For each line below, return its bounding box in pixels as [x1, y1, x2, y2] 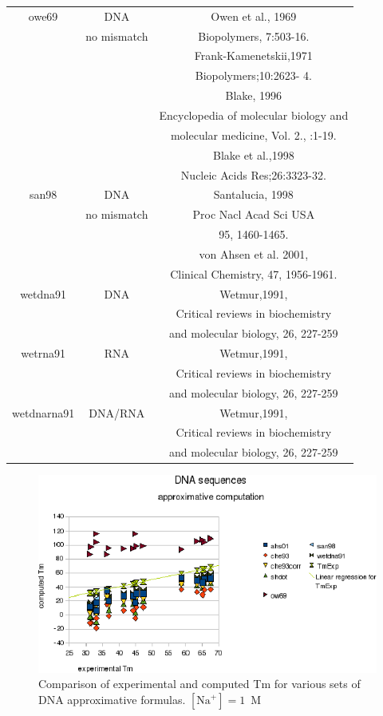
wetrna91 [21, 345, 65, 362]
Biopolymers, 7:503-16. [198, 27, 310, 44]
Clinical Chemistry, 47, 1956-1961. [170, 265, 338, 282]
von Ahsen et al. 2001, [199, 245, 309, 262]
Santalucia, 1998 [213, 186, 294, 203]
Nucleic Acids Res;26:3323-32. [180, 166, 326, 183]
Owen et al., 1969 [211, 7, 297, 24]
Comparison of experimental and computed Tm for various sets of [38, 675, 361, 692]
